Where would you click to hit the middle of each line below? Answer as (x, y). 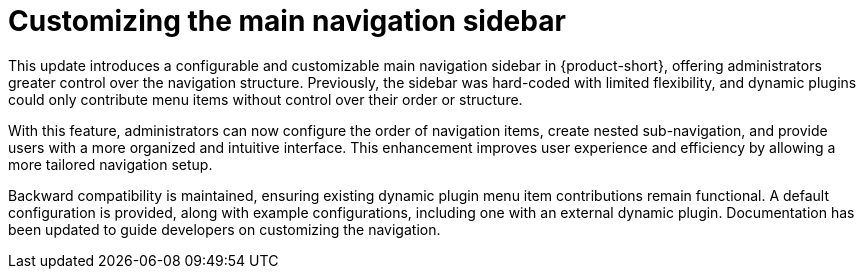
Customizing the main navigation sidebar (287, 21)
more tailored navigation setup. (110, 164)
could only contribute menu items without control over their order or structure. (265, 99)
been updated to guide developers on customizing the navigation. (224, 229)
